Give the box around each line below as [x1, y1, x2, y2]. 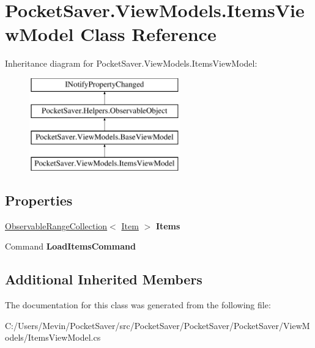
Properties [5, 191, 73, 210]
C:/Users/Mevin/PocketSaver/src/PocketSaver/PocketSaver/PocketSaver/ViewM [5, 319, 310, 331]
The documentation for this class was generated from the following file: [5, 298, 271, 311]
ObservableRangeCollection [5, 219, 108, 232]
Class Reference [80, 21, 217, 46]
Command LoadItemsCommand [5, 240, 136, 253]
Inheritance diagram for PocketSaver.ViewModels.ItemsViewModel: [5, 57, 258, 70]
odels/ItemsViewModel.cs [5, 331, 101, 344]
